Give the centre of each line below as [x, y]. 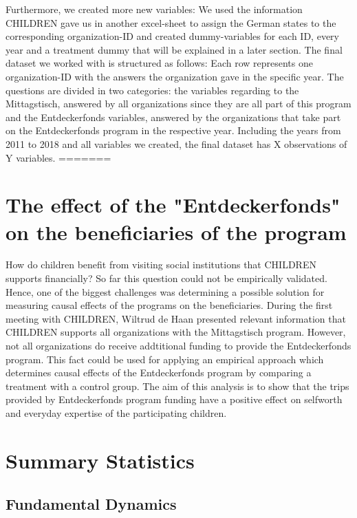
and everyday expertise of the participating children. [116, 412]
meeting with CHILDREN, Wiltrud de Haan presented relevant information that [176, 318]
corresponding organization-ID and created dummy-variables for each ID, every [172, 36]
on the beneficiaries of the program [176, 231]
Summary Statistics [100, 460]
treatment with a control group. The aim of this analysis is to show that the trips [177, 386]
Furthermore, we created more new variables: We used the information [154, 9]
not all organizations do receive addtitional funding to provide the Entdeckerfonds [178, 345]
